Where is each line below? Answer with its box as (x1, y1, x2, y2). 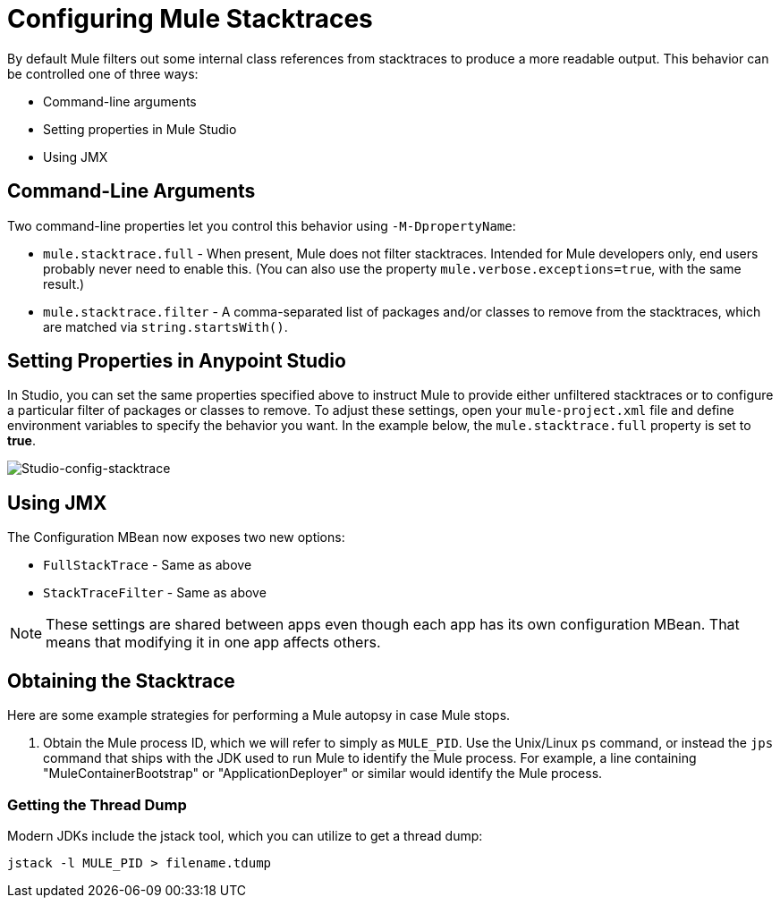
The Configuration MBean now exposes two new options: (7, 529, 345, 546)
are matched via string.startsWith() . (43, 318, 288, 334)
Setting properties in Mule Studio (43, 121, 237, 137)
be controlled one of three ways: (7, 65, 199, 81)
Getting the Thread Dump (7, 795, 187, 814)
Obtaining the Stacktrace (7, 669, 235, 692)
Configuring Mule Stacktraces (7, 4, 373, 34)
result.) (43, 275, 85, 292)
